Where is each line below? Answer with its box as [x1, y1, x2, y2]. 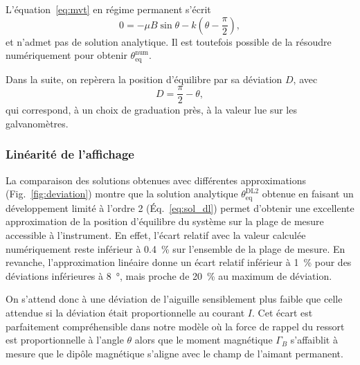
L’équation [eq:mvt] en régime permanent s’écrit [6, 2, 211, 16]
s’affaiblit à [290, 332, 338, 347]
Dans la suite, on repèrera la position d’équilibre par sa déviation [6, 71, 282, 86]
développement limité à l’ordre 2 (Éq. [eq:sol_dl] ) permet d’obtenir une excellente [6, 200, 354, 215]
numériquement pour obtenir [6, 48, 127, 62]
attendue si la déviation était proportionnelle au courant [6, 305, 245, 319]
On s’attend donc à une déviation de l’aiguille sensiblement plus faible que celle [6, 292, 343, 306]
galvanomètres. [6, 116, 69, 130]
